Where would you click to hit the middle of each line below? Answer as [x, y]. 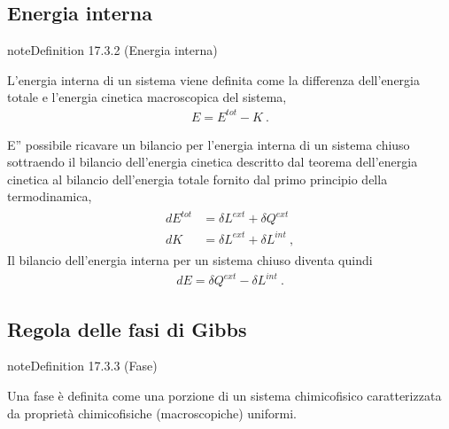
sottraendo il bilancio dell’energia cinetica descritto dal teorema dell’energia [213, 162]
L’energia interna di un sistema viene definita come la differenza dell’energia [213, 79]
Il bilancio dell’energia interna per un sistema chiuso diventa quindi [190, 259]
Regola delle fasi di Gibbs [127, 328]
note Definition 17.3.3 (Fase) [82, 366]
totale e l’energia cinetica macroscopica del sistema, [147, 97]
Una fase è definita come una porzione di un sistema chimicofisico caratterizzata [224, 395]
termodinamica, [50, 196]
